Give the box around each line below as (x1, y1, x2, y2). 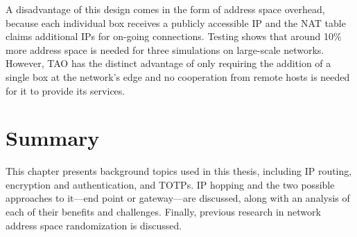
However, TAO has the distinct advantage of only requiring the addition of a (6, 56, 331, 70)
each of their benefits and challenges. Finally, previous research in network (6, 205, 321, 219)
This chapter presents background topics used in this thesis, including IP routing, (6, 164, 352, 178)
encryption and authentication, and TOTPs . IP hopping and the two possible (6, 177, 335, 191)
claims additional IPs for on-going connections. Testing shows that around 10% (6, 29, 342, 44)
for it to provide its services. (6, 83, 125, 97)
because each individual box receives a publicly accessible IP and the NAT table (6, 15, 346, 30)
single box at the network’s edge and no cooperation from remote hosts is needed (6, 69, 350, 84)
